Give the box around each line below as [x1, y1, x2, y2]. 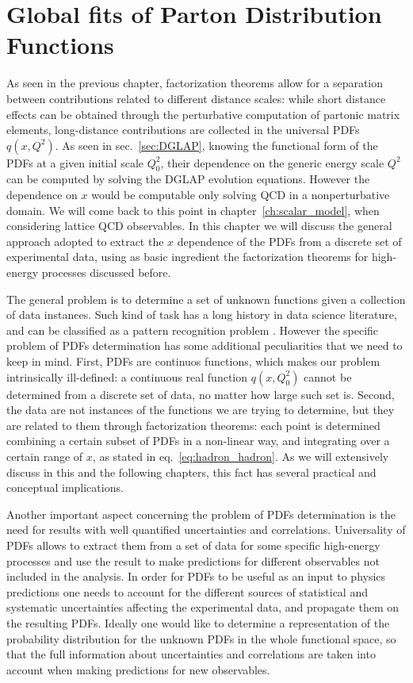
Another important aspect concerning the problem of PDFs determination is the [6, 505, 396, 522]
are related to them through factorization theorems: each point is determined [6, 416, 380, 433]
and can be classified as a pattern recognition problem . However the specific [6, 321, 379, 338]
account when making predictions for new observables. [6, 661, 270, 677]
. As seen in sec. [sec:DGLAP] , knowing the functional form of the [55, 136, 378, 153]
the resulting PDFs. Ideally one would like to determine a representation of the [6, 614, 390, 631]
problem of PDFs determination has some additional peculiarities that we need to [6, 337, 403, 354]
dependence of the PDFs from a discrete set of [177, 232, 402, 249]
